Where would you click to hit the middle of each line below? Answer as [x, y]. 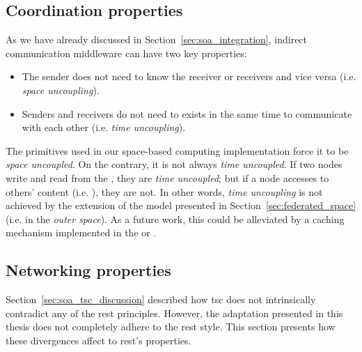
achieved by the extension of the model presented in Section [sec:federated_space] [181, 205]
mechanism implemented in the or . [81, 232]
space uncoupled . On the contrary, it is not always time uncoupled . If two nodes [174, 164]
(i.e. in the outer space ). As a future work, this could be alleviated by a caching [175, 219]
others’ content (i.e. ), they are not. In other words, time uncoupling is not [164, 191]
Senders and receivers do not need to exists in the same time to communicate [187, 113]
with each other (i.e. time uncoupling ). [104, 127]
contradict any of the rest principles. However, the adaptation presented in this [174, 313]
